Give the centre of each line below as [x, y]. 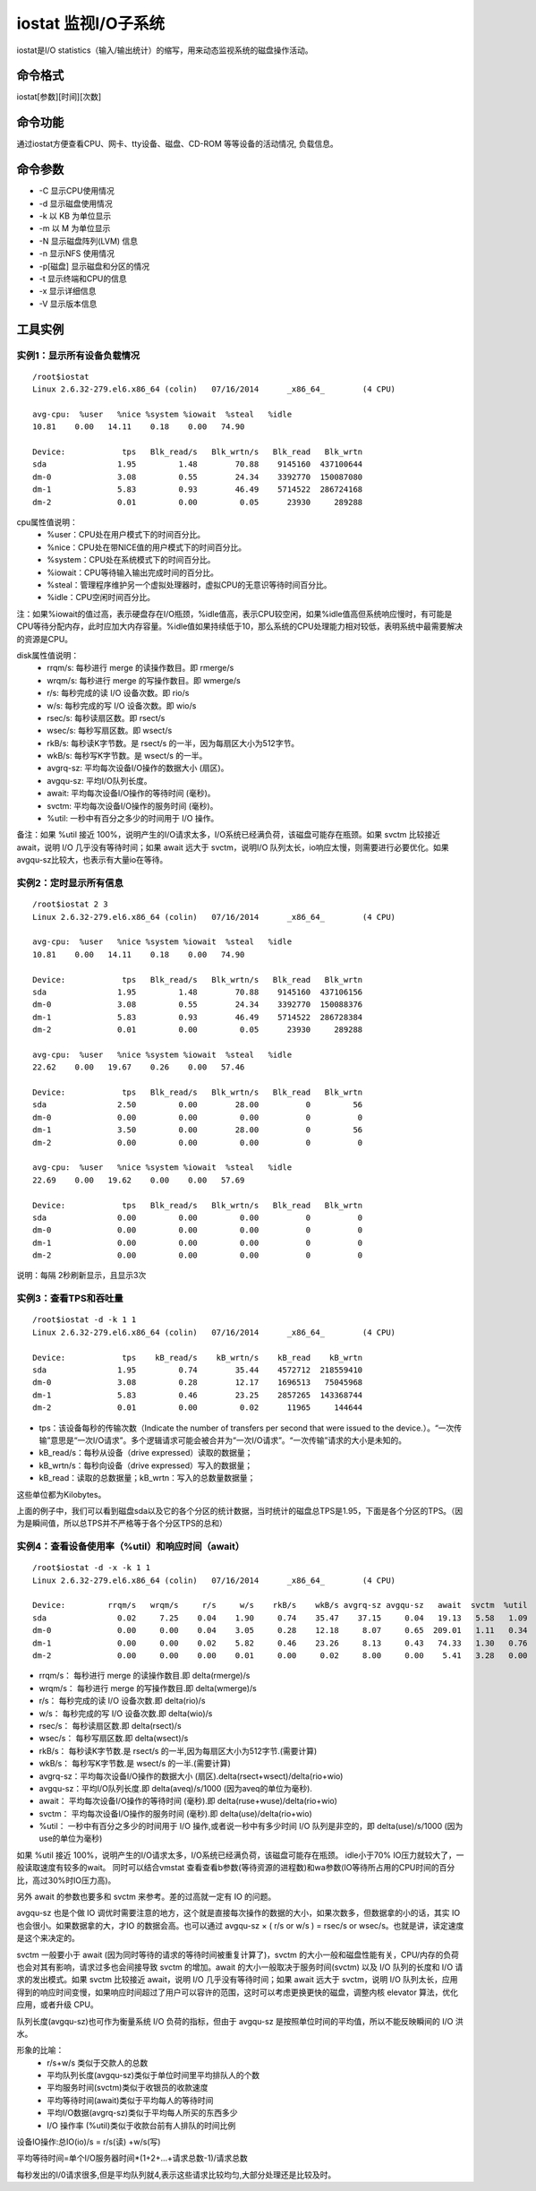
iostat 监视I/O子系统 [91, 23]
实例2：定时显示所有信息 [70, 882]
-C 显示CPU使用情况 [77, 191]
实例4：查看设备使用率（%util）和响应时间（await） [131, 1547]
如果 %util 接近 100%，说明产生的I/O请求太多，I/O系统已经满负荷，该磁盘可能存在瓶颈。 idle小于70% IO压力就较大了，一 [240, 1855]
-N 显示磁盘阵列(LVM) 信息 [89, 241]
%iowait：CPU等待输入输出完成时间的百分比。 [133, 572]
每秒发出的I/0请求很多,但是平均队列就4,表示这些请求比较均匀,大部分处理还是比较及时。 [176, 2174]
